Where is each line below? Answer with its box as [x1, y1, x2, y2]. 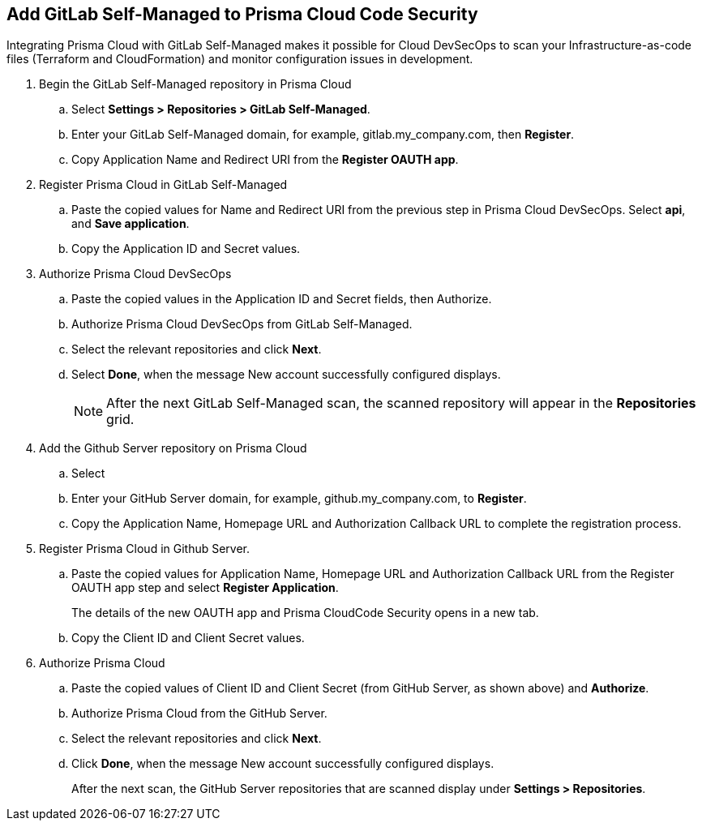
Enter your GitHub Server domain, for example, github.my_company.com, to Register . [71, 491, 527, 506]
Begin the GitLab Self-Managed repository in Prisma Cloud [39, 77, 352, 92]
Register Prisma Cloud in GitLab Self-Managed [39, 178, 288, 192]
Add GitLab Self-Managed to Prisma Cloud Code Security [6, 4, 478, 24]
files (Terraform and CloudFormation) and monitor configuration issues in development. [6, 52, 473, 66]
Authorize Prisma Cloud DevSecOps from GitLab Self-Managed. [71, 317, 413, 332]
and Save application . [71, 216, 190, 231]
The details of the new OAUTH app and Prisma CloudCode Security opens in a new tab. [71, 606, 539, 620]
